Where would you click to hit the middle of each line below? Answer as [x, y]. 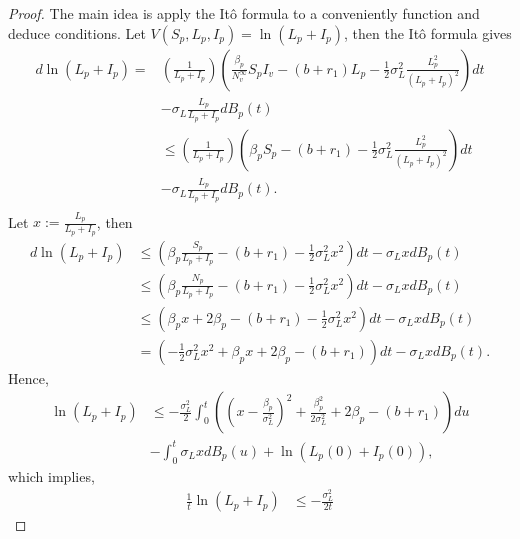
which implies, [51, 475]
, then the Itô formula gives [428, 32]
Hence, [28, 377]
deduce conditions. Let [77, 32]
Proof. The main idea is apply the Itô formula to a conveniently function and [244, 13]
